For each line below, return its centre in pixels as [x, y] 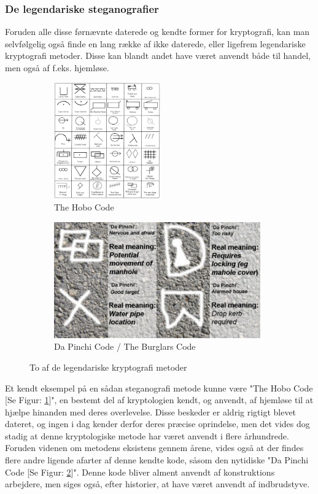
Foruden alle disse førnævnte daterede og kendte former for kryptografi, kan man [157, 32]
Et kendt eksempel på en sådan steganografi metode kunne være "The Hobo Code [159, 388]
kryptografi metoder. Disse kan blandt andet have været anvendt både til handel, [158, 56]
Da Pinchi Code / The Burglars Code [125, 346]
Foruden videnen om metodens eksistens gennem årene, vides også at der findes [154, 448]
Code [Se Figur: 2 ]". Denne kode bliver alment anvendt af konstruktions [140, 472]
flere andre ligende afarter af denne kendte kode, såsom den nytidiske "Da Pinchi [157, 460]
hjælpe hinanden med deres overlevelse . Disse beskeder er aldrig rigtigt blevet [151, 411]
